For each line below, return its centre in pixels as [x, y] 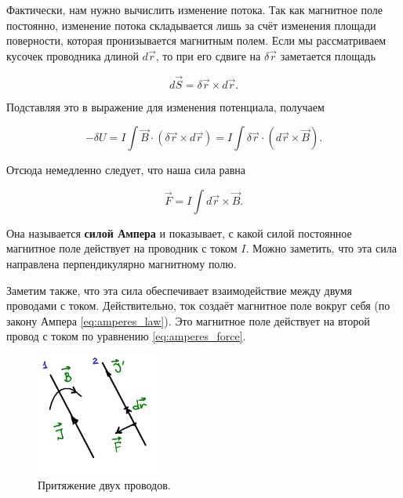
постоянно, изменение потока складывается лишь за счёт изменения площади [191, 25]
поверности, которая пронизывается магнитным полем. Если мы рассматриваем [196, 40]
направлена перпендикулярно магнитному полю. [122, 263]
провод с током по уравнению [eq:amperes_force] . [126, 336]
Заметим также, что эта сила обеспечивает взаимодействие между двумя [179, 290]
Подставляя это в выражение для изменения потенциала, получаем [165, 106]
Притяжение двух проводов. [104, 484]
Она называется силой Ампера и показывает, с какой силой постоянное [179, 233]
